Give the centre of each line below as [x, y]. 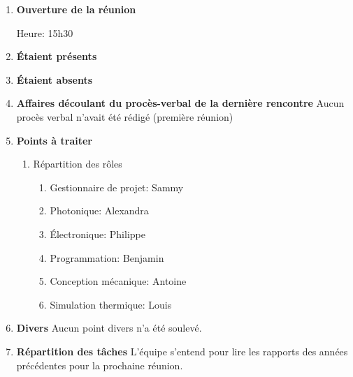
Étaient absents [55, 79]
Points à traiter [54, 140]
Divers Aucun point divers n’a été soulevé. [109, 328]
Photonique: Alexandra [99, 210]
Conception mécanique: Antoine [118, 281]
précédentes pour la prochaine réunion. [100, 365]
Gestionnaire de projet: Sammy [117, 187]
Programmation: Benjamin [107, 257]
